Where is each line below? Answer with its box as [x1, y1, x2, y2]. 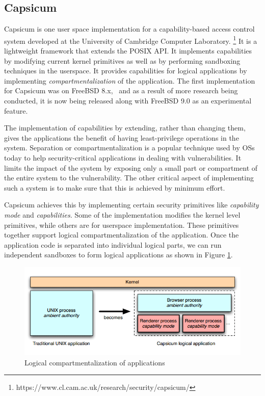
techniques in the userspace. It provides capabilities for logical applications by [4, 65, 247, 76]
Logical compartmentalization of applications [24, 357, 165, 367]
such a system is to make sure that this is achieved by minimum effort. [4, 182, 225, 193]
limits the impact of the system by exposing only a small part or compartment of [4, 162, 258, 173]
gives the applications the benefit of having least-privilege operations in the [4, 132, 239, 143]
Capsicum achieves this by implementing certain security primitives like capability [4, 199, 259, 210]
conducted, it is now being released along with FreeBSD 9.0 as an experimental [4, 95, 252, 106]
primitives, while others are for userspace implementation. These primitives [4, 219, 239, 230]
